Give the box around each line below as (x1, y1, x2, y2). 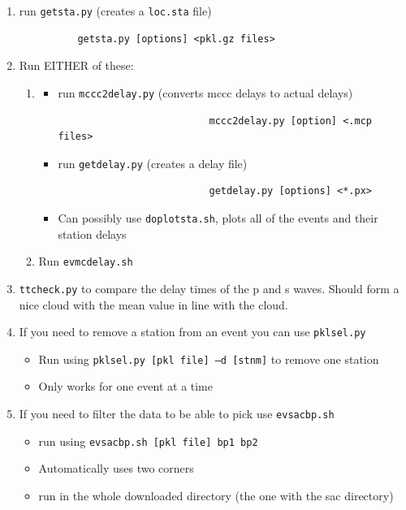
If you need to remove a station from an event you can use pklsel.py (19, 323, 366, 340)
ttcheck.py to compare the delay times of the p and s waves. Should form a (19, 279, 400, 296)
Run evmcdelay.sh (38, 253, 133, 270)
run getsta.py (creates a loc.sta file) (19, 2, 212, 19)
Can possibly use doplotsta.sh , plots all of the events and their (58, 209, 378, 226)
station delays (58, 225, 127, 242)
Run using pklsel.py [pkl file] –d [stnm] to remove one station (38, 350, 379, 367)
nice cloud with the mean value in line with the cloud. (19, 296, 288, 313)
